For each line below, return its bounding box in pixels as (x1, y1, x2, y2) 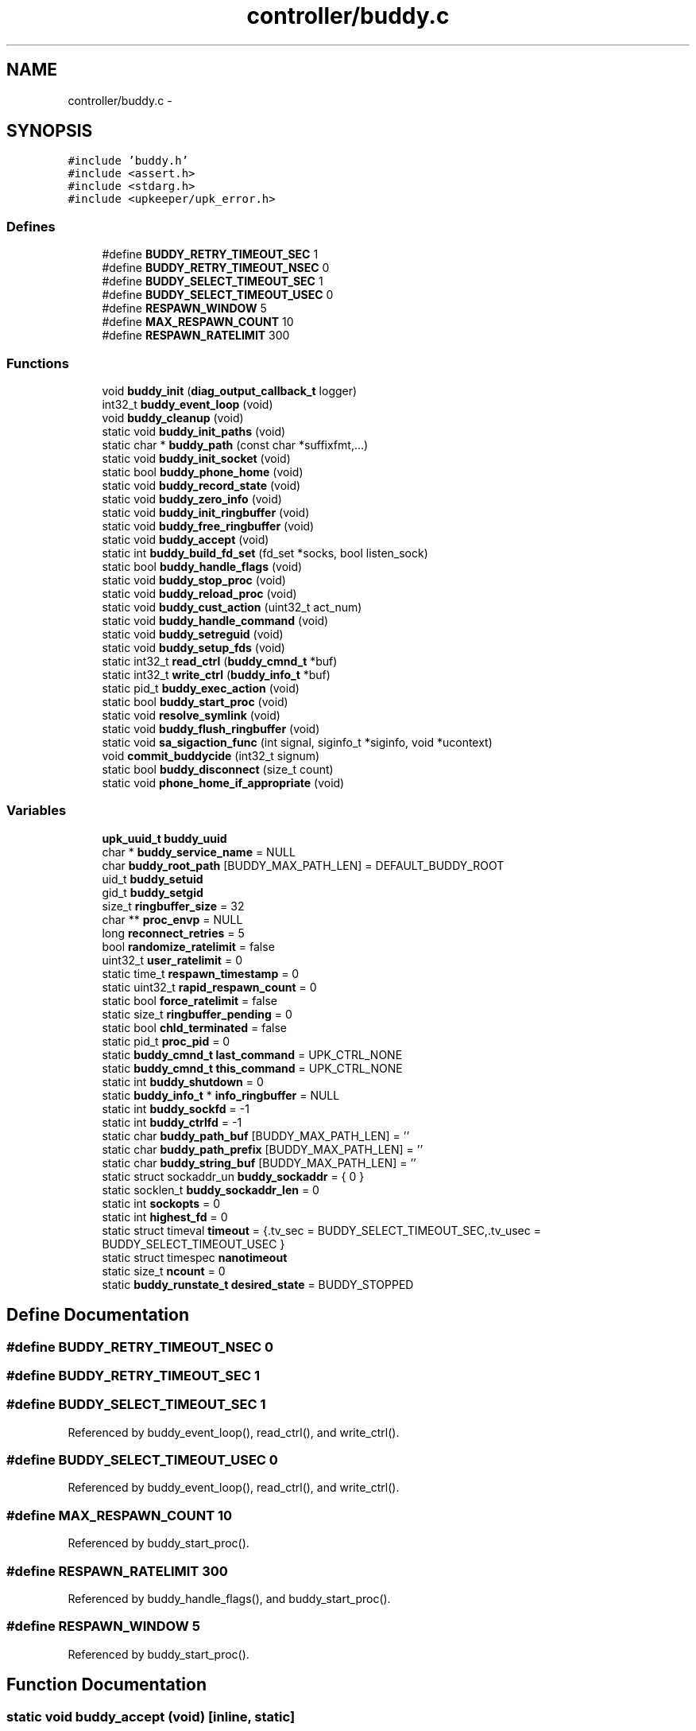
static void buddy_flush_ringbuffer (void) (102, 721, 320, 735)
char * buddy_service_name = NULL (102, 844, 296, 859)
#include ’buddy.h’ (68, 154, 189, 168)
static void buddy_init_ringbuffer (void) (102, 505, 310, 519)
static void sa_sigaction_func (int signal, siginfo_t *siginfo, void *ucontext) (102, 735, 493, 749)
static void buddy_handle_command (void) (102, 613, 329, 627)
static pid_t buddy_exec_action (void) (102, 681, 300, 695)
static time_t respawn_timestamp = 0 (102, 966, 300, 980)
